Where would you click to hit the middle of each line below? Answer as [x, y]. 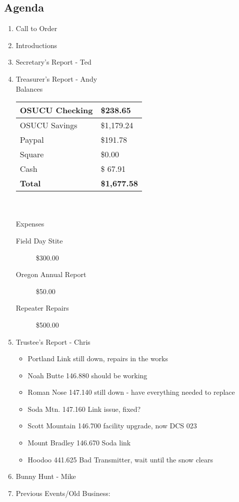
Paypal [32, 140]
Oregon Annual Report [51, 274]
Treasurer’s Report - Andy [56, 78]
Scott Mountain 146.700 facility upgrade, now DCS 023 [112, 426]
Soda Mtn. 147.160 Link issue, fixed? [84, 409]
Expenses [30, 224]
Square [32, 154]
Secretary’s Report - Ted [53, 62]
